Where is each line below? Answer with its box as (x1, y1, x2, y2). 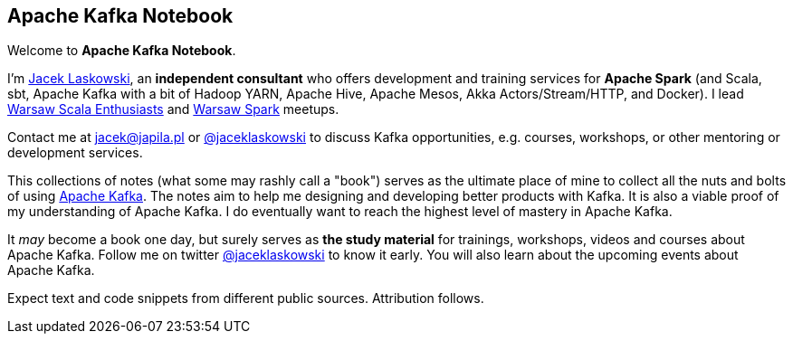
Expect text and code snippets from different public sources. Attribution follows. (7, 290, 484, 307)
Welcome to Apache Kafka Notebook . (7, 43, 236, 59)
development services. (7, 145, 143, 161)
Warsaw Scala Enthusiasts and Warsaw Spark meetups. (7, 101, 339, 118)
